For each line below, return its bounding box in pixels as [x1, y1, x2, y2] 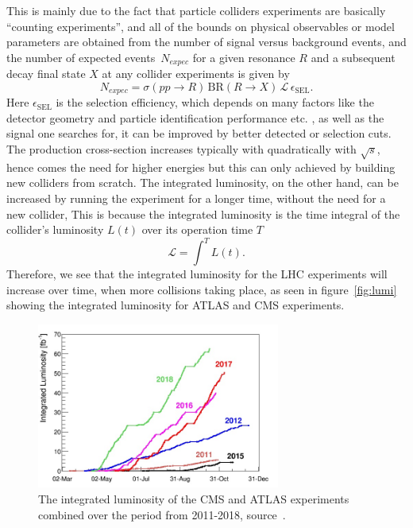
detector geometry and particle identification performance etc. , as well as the [6, 109, 384, 126]
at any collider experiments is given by [102, 65, 290, 82]
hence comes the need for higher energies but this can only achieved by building [6, 158, 396, 175]
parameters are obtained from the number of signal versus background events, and [6, 33, 407, 50]
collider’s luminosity [6, 221, 104, 238]
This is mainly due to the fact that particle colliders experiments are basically [6, 2, 386, 18]
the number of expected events [6, 49, 156, 65]
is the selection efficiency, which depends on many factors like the [56, 94, 374, 111]
